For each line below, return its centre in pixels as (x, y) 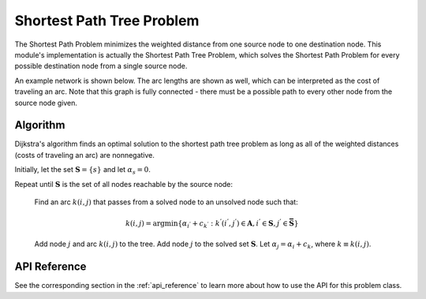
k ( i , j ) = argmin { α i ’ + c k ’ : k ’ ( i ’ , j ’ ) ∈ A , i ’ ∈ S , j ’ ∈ (206, 224)
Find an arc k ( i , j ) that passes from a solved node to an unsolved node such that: (166, 202)
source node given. (46, 103)
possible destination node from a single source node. (101, 66)
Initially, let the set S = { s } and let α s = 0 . (83, 170)
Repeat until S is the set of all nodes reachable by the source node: (123, 184)
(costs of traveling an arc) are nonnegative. (85, 155)
